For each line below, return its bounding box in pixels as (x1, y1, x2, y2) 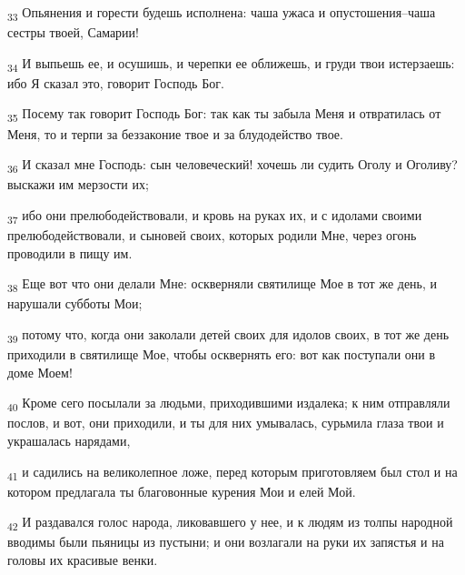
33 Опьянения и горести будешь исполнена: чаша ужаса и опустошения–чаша (7, 3, 436, 24)
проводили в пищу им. (7, 243, 133, 262)
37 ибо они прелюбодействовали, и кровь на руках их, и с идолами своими (7, 205, 422, 227)
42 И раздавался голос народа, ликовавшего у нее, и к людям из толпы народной (7, 512, 453, 534)
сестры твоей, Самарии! (7, 23, 139, 42)
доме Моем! (7, 362, 73, 381)
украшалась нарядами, (7, 430, 131, 449)
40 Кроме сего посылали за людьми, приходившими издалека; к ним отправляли (7, 393, 450, 415)
